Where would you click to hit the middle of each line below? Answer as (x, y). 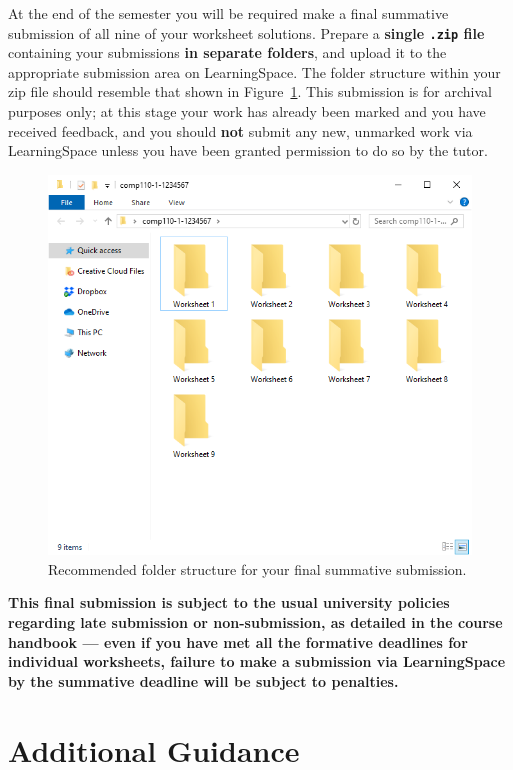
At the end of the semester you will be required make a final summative (228, 13)
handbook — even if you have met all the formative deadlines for (238, 641)
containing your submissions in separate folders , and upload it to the (227, 52)
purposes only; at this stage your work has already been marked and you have (247, 111)
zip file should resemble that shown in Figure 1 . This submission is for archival (250, 91)
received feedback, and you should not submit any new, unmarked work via (240, 130)
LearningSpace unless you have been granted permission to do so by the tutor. (248, 150)
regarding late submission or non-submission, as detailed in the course (255, 621)
